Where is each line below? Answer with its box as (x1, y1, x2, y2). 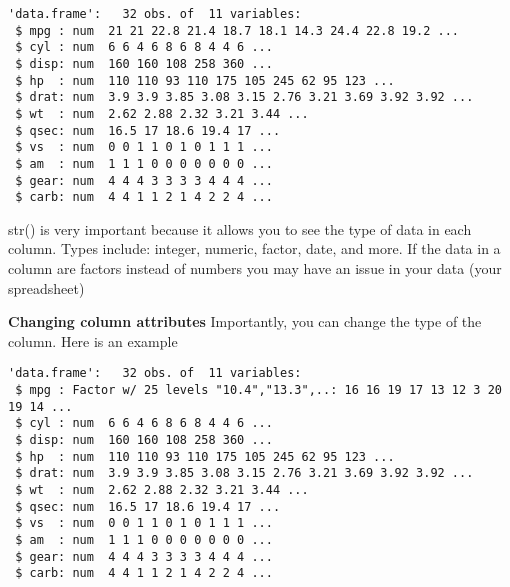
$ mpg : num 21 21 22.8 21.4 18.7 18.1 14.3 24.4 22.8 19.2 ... (15, 23, 460, 38)
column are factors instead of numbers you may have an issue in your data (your (8, 258, 502, 279)
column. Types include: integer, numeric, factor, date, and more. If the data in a (8, 238, 501, 259)
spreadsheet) (8, 277, 85, 298)
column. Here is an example (8, 330, 178, 351)
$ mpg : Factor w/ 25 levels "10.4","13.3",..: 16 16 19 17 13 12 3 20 (15, 383, 502, 398)
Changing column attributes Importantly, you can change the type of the (8, 311, 482, 332)
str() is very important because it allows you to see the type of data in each (8, 218, 472, 239)
